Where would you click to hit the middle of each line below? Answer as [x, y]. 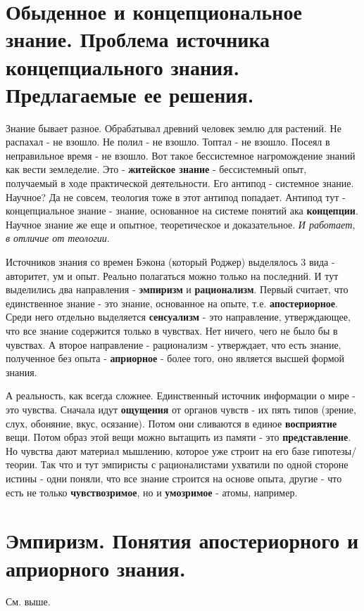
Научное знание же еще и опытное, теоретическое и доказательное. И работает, [181, 224]
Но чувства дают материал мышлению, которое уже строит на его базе [158, 450]
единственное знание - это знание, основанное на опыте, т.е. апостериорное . [172, 303]
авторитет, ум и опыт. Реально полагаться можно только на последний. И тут [172, 275]
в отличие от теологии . [58, 238]
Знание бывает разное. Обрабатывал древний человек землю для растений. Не [174, 128]
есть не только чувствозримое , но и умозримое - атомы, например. [152, 492]
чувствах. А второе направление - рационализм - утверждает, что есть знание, [174, 344]
